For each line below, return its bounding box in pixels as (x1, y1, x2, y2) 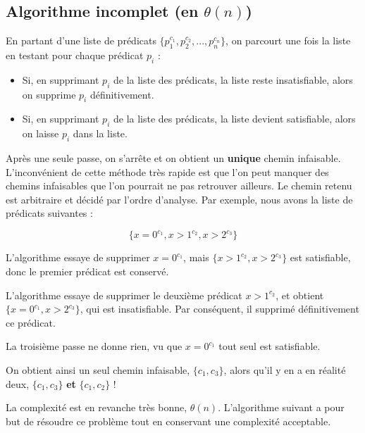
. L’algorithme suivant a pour (218, 400, 345, 415)
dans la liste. (73, 126, 128, 141)
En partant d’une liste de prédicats (6, 33, 156, 48)
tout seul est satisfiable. (218, 339, 321, 353)
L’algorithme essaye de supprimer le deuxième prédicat (6, 287, 242, 302)
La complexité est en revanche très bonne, (6, 400, 187, 415)
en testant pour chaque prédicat (6, 48, 144, 62)
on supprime (22, 87, 76, 101)
